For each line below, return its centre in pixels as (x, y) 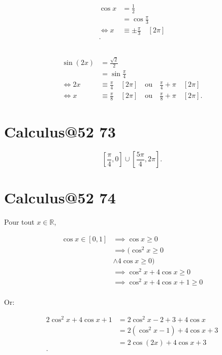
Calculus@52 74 (60, 198)
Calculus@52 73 (60, 132)
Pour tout (19, 222)
